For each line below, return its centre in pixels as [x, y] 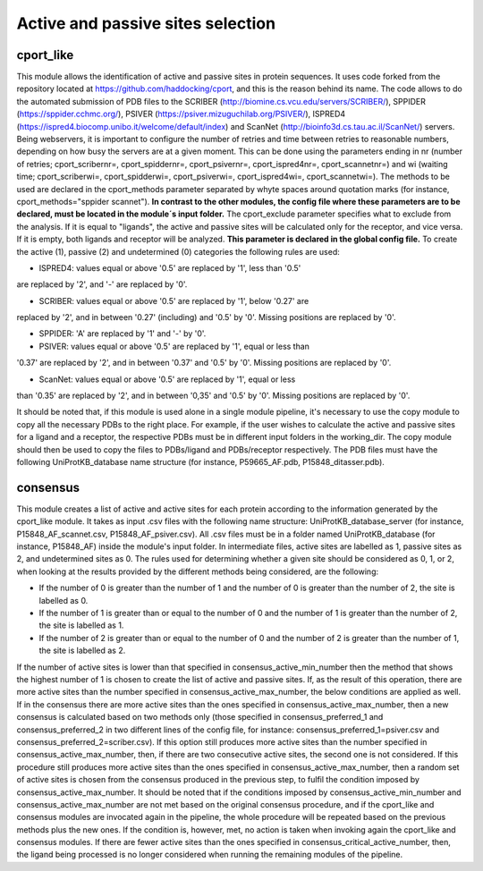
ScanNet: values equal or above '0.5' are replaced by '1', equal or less [167, 379]
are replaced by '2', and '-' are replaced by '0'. [102, 284]
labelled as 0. [64, 600]
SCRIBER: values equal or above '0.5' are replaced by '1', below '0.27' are [174, 300]
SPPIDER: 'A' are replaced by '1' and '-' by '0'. [123, 334]
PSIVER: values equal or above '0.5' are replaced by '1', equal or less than [174, 346]
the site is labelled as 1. [81, 625]
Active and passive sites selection [146, 23]
